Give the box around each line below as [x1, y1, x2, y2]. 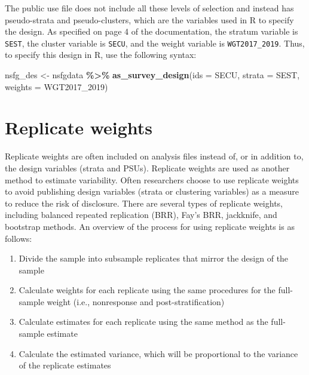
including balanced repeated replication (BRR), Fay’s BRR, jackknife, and [5, 208, 277, 221]
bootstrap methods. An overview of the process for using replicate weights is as [5, 220, 295, 232]
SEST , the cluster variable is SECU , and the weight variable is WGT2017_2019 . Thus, [5, 36, 305, 49]
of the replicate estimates [19, 359, 111, 371]
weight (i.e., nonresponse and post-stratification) [47, 295, 225, 308]
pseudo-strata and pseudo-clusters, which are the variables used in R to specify [5, 13, 294, 26]
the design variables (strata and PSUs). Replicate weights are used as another [5, 161, 290, 174]
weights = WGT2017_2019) [5, 80, 108, 93]
